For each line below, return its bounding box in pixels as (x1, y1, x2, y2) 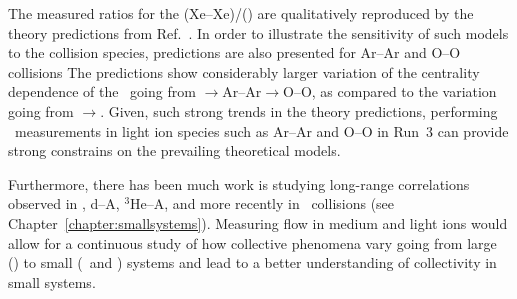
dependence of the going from (8, 81, 196, 102)
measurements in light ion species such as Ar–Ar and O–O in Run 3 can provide (14, 120, 509, 141)
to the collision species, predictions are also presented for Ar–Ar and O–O (8, 42, 461, 63)
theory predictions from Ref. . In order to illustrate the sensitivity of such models (8, 22, 509, 43)
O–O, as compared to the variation (283, 81, 497, 102)
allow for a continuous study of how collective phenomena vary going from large (8, 232, 497, 253)
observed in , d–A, (8, 193, 120, 214)
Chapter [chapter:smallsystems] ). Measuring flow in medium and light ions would (8, 212, 508, 233)
